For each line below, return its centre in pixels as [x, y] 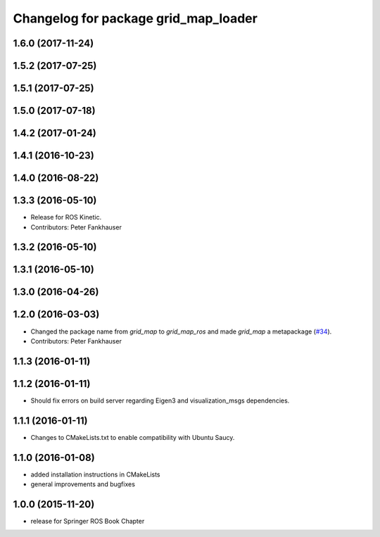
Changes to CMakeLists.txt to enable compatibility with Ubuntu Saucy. [133, 437]
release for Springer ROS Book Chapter [88, 521]
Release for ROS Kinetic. [66, 217]
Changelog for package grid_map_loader [135, 18]
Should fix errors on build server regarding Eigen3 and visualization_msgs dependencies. [160, 400]
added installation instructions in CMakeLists [95, 474]
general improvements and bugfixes [83, 484]
